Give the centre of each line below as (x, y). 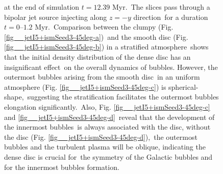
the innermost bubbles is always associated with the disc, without (107, 127)
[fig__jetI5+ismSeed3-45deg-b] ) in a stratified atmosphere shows (106, 47)
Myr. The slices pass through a (161, 7)
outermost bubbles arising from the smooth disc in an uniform (102, 77)
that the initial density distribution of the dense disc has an (97, 56)
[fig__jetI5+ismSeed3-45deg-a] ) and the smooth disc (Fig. (96, 36)
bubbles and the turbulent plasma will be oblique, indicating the (105, 147)
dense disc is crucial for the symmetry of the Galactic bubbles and (108, 156)
